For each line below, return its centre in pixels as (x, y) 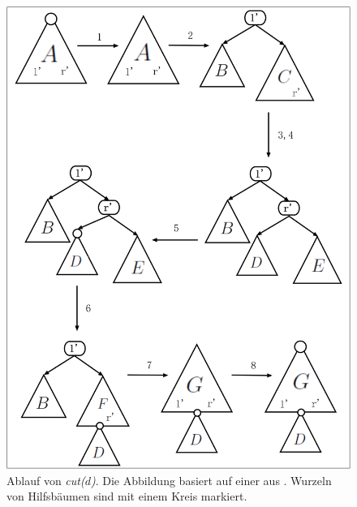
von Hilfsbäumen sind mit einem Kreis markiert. (127, 496)
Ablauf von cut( (46, 480)
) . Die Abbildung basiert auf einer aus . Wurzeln (211, 480)
